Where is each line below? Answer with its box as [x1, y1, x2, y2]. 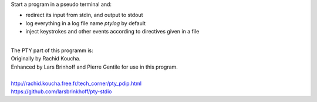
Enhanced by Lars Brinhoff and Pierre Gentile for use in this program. [11, 63, 178, 70]
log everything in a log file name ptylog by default [25, 19, 146, 26]
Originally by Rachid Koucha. [11, 55, 81, 62]
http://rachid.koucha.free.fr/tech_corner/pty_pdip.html [11, 80, 142, 87]
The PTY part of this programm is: [11, 47, 93, 54]
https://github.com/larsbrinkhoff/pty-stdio [11, 88, 112, 95]
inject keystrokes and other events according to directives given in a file [25, 28, 200, 35]
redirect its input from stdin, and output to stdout [25, 12, 143, 19]
